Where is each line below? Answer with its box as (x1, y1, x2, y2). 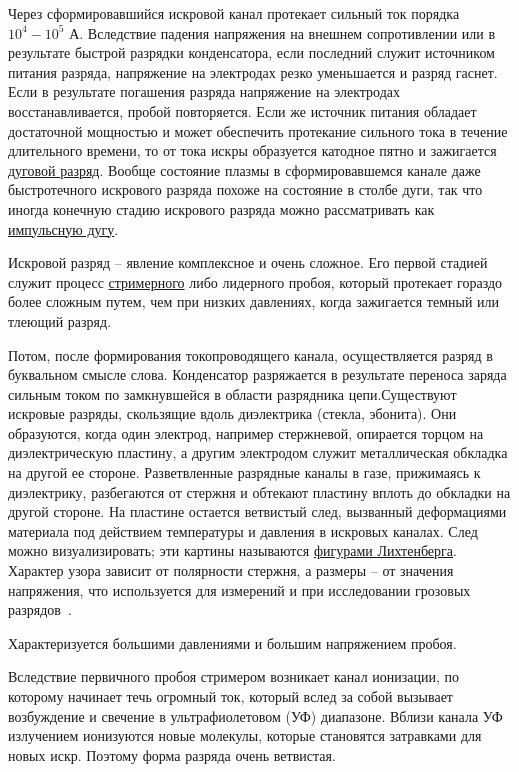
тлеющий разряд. (8, 310, 112, 331)
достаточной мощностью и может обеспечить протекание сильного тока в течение (8, 120, 508, 141)
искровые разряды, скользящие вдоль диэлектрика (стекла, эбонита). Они (8, 403, 457, 424)
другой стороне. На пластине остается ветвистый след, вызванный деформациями (8, 501, 507, 522)
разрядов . (8, 599, 72, 620)
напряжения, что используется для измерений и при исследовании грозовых (8, 579, 471, 600)
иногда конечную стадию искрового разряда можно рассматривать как (8, 198, 435, 219)
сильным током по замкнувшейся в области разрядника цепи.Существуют (8, 383, 457, 404)
